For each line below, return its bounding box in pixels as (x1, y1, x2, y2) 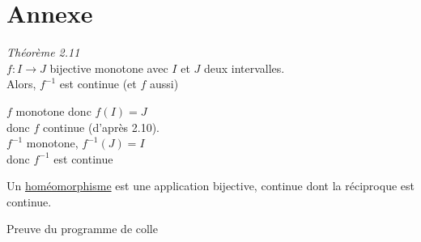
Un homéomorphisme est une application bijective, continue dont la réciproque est (6, 177, 415, 194)
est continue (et (59, 75, 137, 92)
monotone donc (15, 102, 91, 119)
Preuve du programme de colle (6, 220, 158, 237)
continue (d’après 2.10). (42, 118, 160, 135)
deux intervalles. (203, 59, 285, 76)
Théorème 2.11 (6, 44, 80, 61)
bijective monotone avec (49, 59, 168, 76)
